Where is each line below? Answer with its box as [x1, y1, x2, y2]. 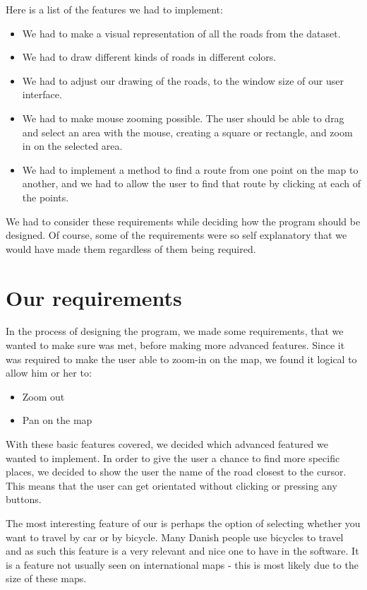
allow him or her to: [6, 365, 92, 380]
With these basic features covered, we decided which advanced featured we [6, 437, 328, 451]
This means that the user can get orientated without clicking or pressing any [6, 478, 337, 492]
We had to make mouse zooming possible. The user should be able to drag [22, 110, 344, 125]
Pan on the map [22, 413, 92, 427]
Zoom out [22, 389, 65, 403]
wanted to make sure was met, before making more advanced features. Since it [6, 338, 345, 353]
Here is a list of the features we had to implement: [6, 2, 223, 16]
